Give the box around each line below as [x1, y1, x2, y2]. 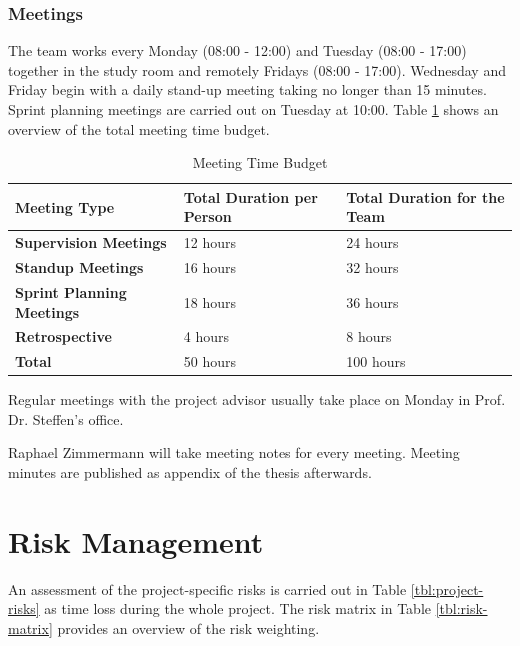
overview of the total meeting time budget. [8, 118, 270, 139]
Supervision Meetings [15, 232, 167, 253]
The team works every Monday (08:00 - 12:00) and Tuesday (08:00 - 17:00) [8, 40, 467, 61]
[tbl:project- [410, 578, 484, 599]
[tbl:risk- [435, 598, 488, 619]
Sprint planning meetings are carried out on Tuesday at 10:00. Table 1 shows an [8, 99, 499, 119]
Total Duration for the [346, 186, 505, 207]
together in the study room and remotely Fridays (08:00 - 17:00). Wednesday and [8, 59, 506, 80]
